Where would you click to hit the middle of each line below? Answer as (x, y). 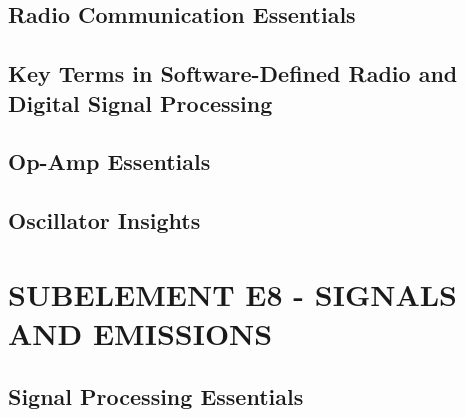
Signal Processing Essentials (156, 396)
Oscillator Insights (104, 220)
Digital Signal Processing (140, 102)
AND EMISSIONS (140, 332)
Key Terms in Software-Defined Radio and (233, 73)
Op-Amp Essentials (109, 161)
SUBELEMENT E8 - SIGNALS (233, 293)
